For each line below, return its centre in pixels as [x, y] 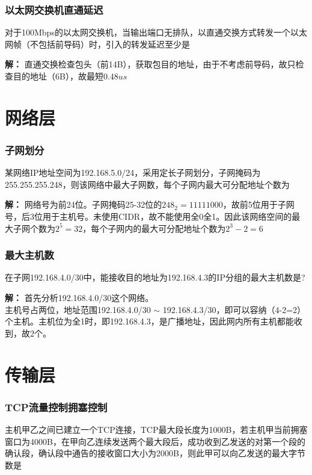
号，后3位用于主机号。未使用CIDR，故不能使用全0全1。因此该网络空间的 [148, 216]
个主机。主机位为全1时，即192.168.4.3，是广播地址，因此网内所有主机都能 [149, 321]
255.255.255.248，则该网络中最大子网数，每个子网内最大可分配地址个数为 [147, 184]
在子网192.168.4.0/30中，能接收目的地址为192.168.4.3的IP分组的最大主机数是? [155, 277]
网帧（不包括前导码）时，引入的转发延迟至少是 [97, 44]
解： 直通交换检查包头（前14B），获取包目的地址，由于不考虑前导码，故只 [150, 64]
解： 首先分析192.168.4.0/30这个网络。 [79, 297]
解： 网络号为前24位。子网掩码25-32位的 [84, 204]
